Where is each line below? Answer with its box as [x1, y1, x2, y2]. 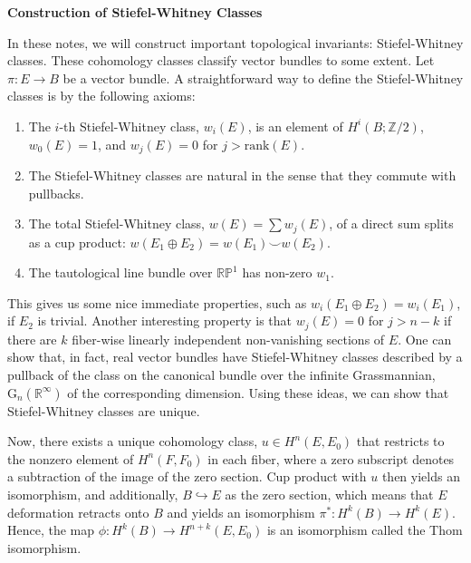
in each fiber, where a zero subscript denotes [207, 449, 455, 468]
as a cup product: [28, 232, 126, 251]
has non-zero [242, 263, 312, 282]
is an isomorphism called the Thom [266, 520, 463, 539]
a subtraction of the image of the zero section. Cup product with [7, 467, 367, 486]
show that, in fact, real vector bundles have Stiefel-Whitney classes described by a [7, 347, 463, 366]
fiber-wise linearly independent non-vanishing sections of [72, 329, 385, 348]
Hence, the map [7, 520, 95, 539]
